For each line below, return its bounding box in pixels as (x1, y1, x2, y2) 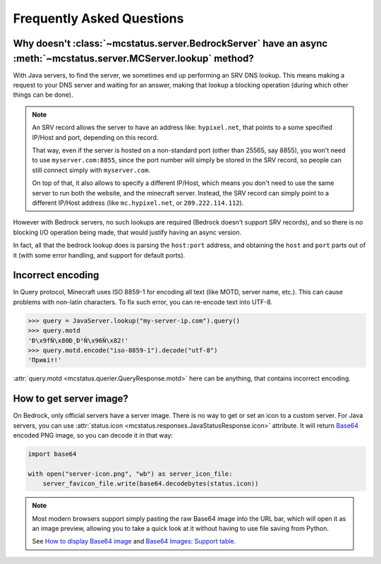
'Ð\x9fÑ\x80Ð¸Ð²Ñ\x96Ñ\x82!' (28, 336, 129, 344)
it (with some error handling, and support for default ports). (13, 251, 186, 259)
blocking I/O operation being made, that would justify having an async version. (13, 228, 242, 236)
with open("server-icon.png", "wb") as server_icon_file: (28, 469, 233, 478)
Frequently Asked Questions (13, 11, 184, 26)
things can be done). (13, 90, 73, 99)
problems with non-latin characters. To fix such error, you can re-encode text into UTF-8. (13, 297, 273, 306)
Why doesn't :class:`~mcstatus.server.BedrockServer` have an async (13, 37, 328, 49)
